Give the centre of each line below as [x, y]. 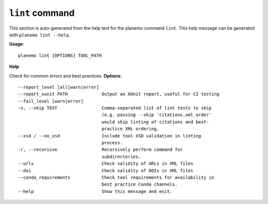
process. [112, 143]
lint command [42, 13]
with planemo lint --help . [40, 35]
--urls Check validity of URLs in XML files [106, 164]
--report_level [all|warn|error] [59, 87]
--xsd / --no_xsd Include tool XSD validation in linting [110, 136]
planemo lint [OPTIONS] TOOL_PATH [60, 55]
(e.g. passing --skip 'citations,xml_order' [157, 115]
